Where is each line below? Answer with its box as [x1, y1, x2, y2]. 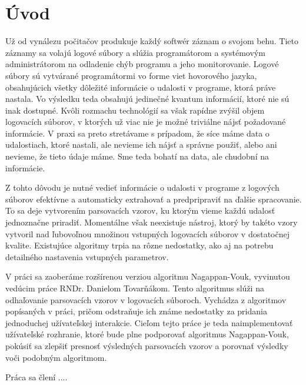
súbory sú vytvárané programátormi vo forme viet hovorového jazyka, [5, 69, 257, 81]
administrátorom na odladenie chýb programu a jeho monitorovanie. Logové [5, 58, 279, 70]
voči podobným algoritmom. [5, 351, 107, 363]
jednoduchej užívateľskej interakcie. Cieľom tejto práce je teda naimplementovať [5, 316, 293, 328]
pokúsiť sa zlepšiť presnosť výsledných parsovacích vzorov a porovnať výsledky [5, 339, 288, 351]
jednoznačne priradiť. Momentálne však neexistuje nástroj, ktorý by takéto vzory [5, 216, 298, 228]
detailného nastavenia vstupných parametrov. [5, 250, 169, 263]
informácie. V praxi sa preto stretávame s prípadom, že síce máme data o [5, 127, 270, 139]
